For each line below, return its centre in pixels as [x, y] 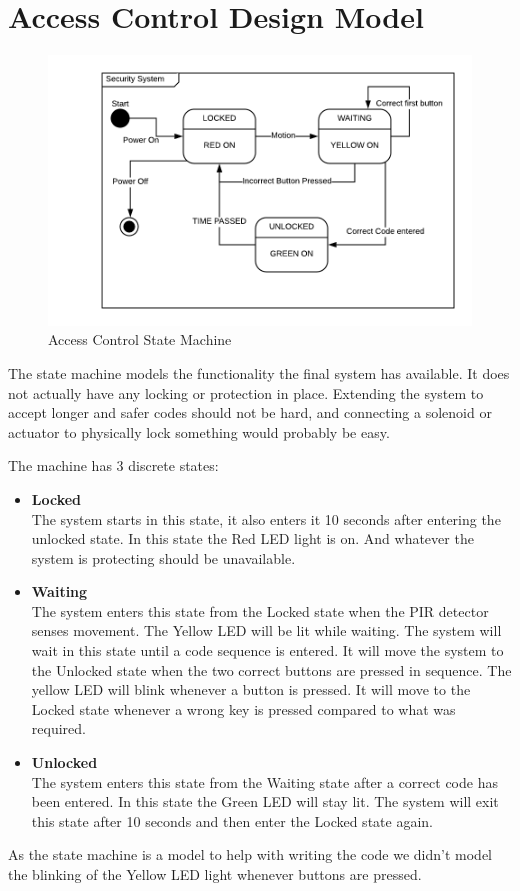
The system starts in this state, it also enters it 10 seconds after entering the [266, 518]
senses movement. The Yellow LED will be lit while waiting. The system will [266, 630]
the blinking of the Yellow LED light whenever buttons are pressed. [215, 874]
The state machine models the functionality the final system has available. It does [259, 372]
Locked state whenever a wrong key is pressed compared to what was [243, 708]
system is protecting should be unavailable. [163, 557]
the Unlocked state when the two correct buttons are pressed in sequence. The [271, 669]
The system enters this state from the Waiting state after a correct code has [264, 781]
